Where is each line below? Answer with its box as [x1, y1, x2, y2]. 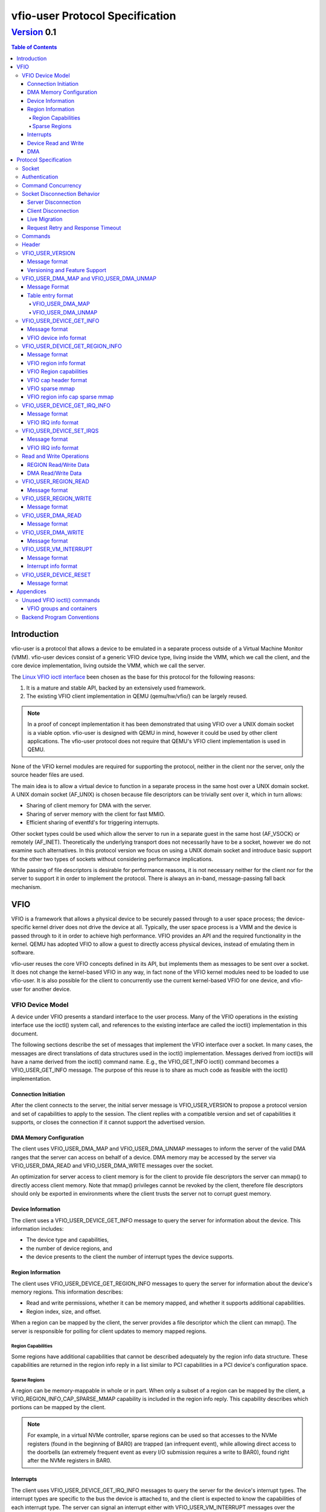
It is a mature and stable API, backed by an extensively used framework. [26, 684, 206, 692]
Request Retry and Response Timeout [27, 224, 121, 231]
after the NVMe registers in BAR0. [27, 1457, 112, 1464]
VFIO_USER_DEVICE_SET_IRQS [22, 427, 99, 434]
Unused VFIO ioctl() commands [22, 596, 100, 604]
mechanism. [11, 883, 42, 890]
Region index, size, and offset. [26, 1308, 102, 1315]
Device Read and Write [27, 139, 85, 146]
